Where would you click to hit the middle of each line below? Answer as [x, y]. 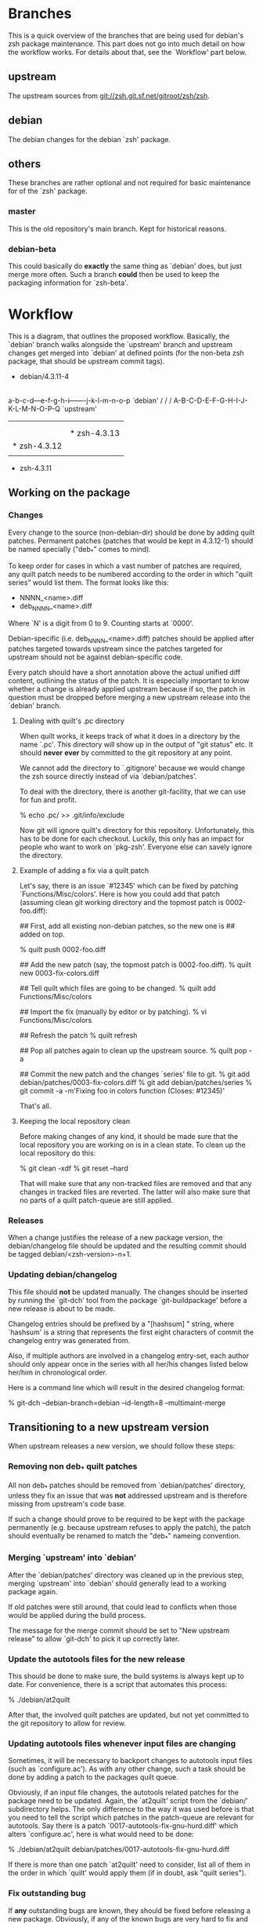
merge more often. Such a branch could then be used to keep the [114, 274]
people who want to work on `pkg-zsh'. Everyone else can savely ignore [136, 847]
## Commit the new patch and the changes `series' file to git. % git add [135, 1074]
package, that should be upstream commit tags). [86, 361]
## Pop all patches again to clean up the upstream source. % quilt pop [133, 1050]
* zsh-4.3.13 [94, 433]
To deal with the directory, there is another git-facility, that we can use [133, 791]
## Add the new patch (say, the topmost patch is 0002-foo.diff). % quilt [135, 964]
